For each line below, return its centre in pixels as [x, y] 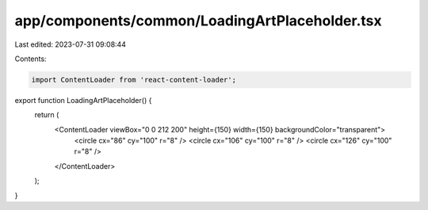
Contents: [31, 59]
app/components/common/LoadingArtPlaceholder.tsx [198, 21]
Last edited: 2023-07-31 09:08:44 [71, 44]
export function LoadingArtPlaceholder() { [83, 100]
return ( [47, 115]
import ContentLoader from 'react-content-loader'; [134, 80]
